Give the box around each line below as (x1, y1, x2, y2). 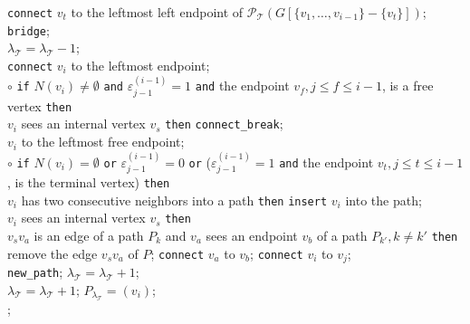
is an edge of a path (34, 225, 144, 244)
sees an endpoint (206, 225, 298, 244)
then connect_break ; (165, 114, 283, 133)
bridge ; (7, 20, 50, 39)
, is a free (381, 76, 434, 95)
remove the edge (7, 243, 98, 262)
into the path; (345, 190, 422, 209)
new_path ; (7, 262, 63, 281)
